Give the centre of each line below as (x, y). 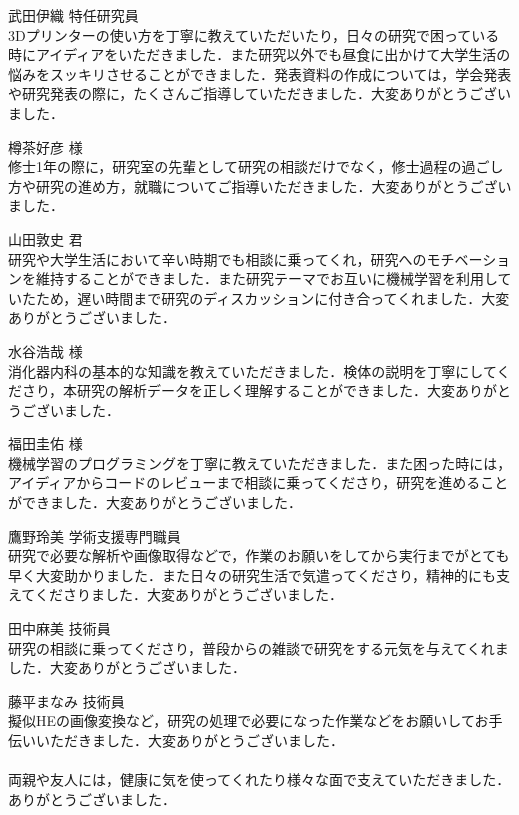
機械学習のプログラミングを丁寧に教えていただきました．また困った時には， (260, 462)
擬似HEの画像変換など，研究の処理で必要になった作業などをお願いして (241, 720)
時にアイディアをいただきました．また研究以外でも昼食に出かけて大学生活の (259, 54)
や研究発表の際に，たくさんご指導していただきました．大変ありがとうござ (252, 93)
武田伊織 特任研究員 (73, 15)
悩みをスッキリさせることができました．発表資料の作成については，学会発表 (260, 73)
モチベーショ (468, 258)
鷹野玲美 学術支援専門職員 (94, 535)
